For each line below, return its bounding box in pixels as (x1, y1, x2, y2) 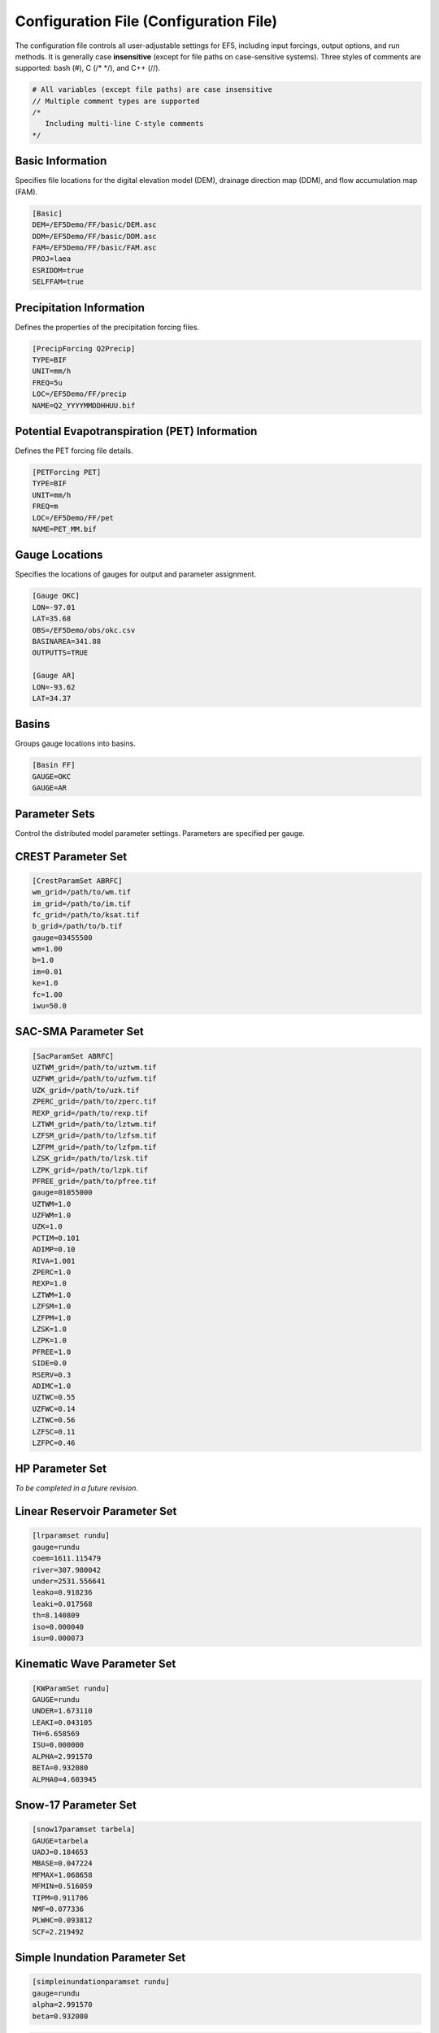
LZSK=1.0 (32, 1325, 67, 1334)
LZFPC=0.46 (32, 1438, 76, 1447)
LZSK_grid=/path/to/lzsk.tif (32, 1154, 149, 1163)
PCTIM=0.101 (32, 1233, 80, 1243)
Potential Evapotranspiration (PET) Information (15, 424, 258, 438)
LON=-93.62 (32, 682, 76, 691)
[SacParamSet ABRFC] (32, 1051, 114, 1060)
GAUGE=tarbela (32, 1836, 89, 1845)
